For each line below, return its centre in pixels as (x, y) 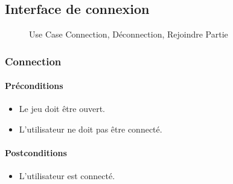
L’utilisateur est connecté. (67, 176)
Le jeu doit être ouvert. (62, 109)
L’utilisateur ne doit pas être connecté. (91, 129)
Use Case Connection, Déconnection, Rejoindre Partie (129, 34)
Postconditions (36, 153)
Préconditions (34, 86)
